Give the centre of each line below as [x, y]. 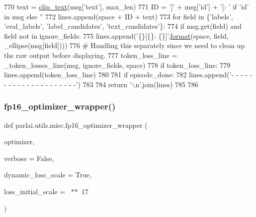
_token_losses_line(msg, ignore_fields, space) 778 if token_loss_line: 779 [117, 65]
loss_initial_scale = [35, 191]
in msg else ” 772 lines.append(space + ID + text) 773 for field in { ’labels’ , [119, 16]
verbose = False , [29, 158]
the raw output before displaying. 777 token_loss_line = [91, 55]
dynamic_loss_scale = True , [48, 175]
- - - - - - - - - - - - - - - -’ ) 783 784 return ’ [68, 84]
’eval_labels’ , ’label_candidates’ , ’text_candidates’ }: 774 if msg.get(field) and [123, 26]
